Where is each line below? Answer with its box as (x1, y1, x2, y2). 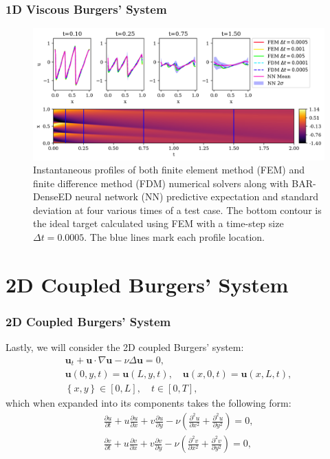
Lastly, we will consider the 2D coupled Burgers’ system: (5, 340, 244, 354)
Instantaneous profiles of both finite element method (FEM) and (33, 162, 305, 177)
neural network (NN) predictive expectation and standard (75, 189, 319, 204)
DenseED (33, 189, 72, 204)
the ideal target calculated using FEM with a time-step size (33, 216, 284, 231)
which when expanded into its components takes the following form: (5, 396, 291, 410)
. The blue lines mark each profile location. (84, 230, 265, 244)
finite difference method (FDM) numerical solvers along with (33, 175, 289, 190)
